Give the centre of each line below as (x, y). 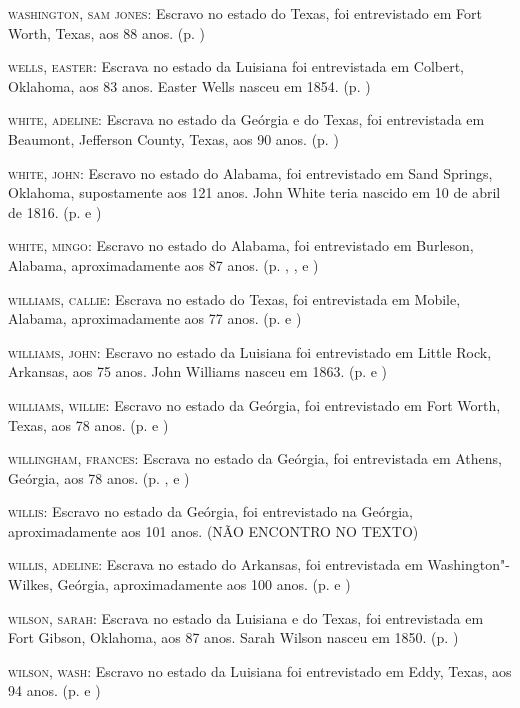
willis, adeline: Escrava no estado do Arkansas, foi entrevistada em (215, 564)
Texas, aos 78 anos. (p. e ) (88, 424)
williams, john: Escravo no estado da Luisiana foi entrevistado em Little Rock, (250, 351)
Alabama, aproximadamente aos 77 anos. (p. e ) (155, 318)
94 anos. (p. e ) (54, 690)
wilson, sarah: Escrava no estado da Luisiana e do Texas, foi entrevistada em (246, 617)
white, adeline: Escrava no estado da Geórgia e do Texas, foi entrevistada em (246, 119)
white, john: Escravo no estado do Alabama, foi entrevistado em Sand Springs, (250, 172)
